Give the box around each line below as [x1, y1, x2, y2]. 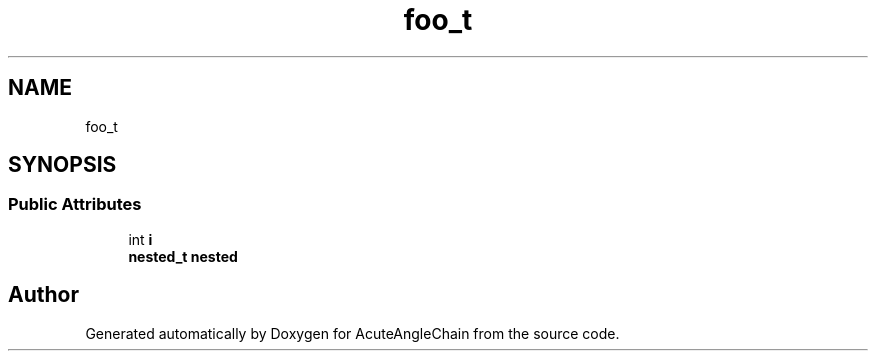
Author [8, 282, 79, 308]
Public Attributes [8, 194, 142, 215]
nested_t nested [128, 247, 238, 265]
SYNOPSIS [8, 152, 117, 178]
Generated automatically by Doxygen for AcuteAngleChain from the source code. [85, 324, 620, 342]
